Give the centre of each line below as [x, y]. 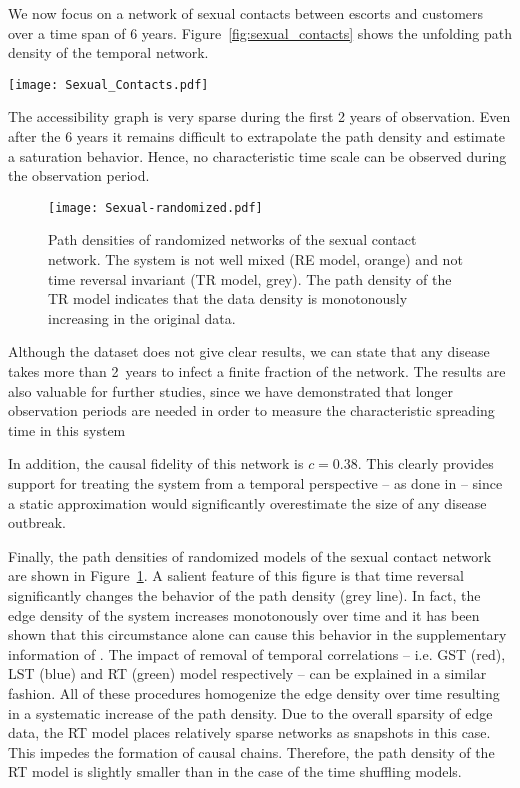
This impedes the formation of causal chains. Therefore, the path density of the [251, 751]
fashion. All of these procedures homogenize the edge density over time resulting [254, 692]
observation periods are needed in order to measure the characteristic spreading [251, 410]
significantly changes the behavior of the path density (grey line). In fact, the [244, 594]
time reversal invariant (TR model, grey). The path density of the [250, 278]
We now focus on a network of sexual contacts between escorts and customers [246, 13]
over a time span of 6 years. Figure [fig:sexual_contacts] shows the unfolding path [260, 32]
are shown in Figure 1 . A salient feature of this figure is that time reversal [236, 575]
